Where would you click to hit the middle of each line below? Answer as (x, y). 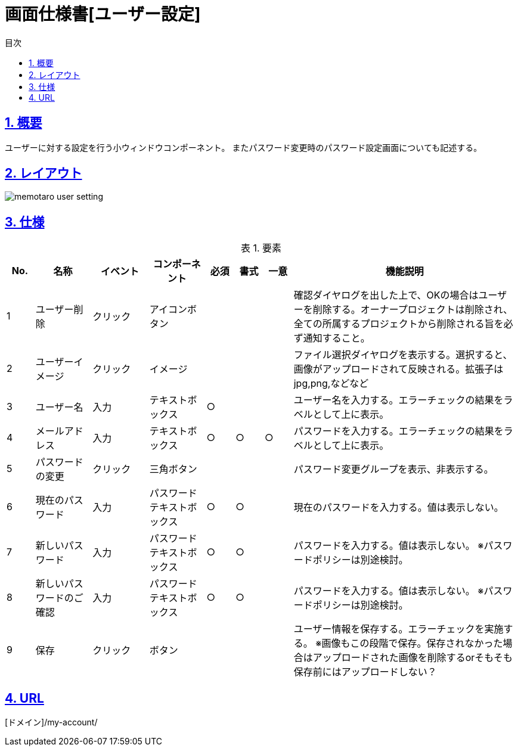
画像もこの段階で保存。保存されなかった (412, 643)
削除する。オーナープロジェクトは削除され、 (412, 310)
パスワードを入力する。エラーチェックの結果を (398, 431)
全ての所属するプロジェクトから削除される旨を (398, 324)
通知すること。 (336, 338)
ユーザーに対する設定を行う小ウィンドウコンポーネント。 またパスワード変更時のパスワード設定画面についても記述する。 (244, 147)
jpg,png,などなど (331, 384)
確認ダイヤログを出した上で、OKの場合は (386, 295)
